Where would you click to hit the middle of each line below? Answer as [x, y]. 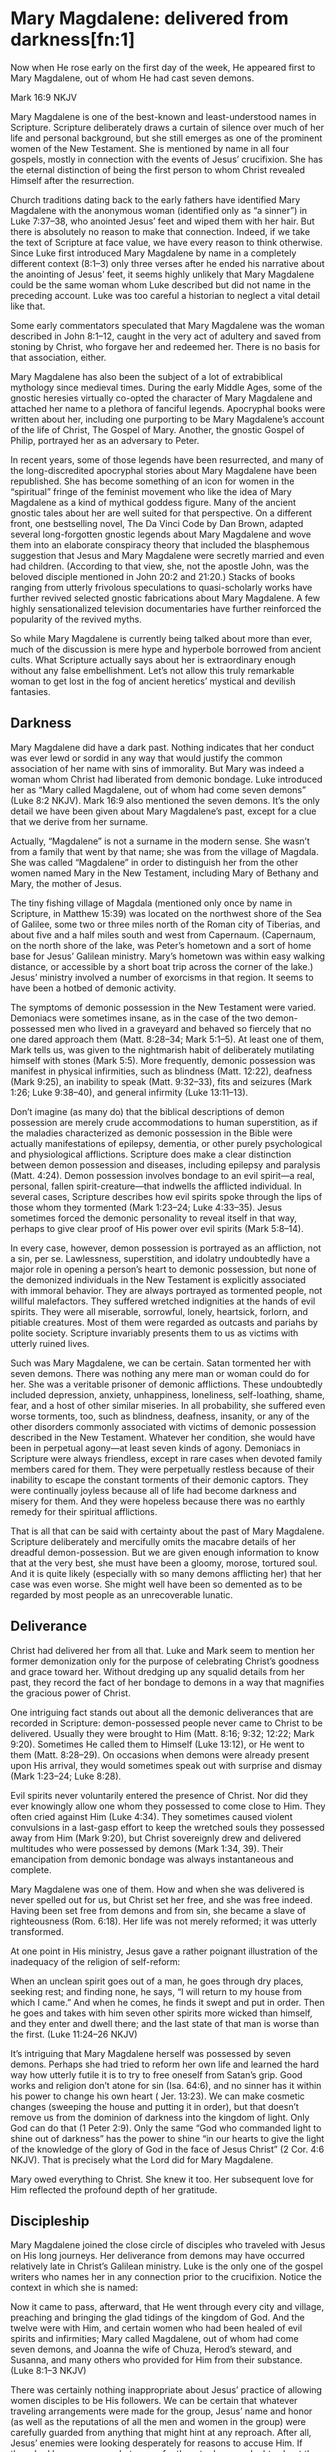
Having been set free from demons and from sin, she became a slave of [158, 1910]
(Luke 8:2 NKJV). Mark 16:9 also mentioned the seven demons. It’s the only [165, 800]
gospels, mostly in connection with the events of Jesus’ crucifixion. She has [166, 159]
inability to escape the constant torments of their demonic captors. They [159, 1479]
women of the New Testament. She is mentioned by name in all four [150, 148]
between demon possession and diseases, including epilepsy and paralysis [165, 1164]
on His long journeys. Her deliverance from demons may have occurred [157, 2256]
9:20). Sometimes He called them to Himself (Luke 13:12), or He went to [157, 1744]
